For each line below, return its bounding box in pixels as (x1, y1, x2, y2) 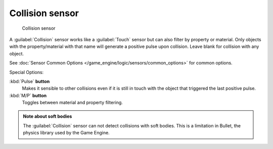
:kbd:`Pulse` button (9, 78, 50, 84)
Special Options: (9, 69, 44, 75)
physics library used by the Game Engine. (23, 130, 110, 136)
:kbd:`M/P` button (9, 92, 47, 98)
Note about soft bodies (23, 113, 72, 119)
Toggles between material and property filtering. (22, 100, 123, 106)
